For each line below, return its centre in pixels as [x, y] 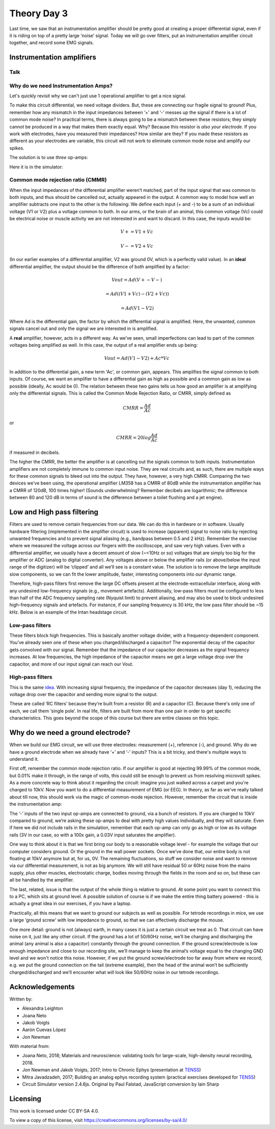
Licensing [25, 1099]
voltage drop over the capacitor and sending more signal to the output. [84, 695]
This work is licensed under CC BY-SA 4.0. [54, 1111]
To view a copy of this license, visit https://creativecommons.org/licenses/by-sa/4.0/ [98, 1120]
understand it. [24, 759]
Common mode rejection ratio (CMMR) [58, 180]
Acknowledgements [42, 987]
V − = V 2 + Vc [137, 246]
